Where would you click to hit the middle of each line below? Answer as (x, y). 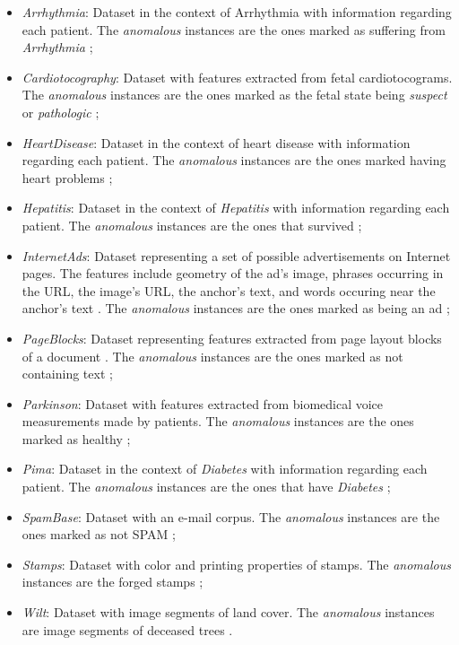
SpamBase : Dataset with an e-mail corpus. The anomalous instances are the (231, 516)
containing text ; (67, 374)
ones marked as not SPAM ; (99, 534)
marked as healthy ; (76, 438)
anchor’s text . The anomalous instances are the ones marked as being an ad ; (236, 308)
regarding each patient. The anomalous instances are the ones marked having (234, 160)
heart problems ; (67, 177)
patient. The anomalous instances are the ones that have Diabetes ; (206, 487)
